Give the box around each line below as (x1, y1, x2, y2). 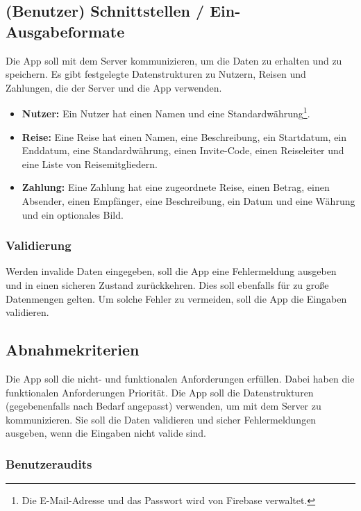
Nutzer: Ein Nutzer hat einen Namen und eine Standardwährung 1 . (22, 104, 310, 121)
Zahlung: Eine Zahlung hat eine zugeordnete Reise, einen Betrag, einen (22, 180, 330, 194)
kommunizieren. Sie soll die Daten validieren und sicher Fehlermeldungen (6, 412, 317, 426)
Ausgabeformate (6, 20, 125, 42)
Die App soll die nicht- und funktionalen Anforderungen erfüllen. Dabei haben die (6, 371, 355, 385)
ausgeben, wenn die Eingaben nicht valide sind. (6, 426, 206, 440)
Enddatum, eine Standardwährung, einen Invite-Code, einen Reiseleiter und (22, 143, 344, 158)
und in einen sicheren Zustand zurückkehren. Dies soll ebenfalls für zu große (6, 278, 329, 292)
